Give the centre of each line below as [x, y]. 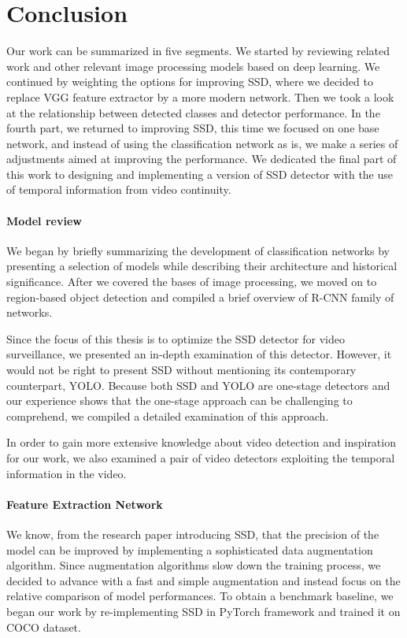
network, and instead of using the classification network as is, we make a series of [202, 143]
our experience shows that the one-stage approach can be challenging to [179, 401]
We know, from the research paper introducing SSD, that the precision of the [193, 534]
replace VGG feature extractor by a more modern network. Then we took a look [200, 96]
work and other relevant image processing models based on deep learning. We [193, 66]
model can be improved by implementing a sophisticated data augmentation [190, 549]
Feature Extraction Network [85, 504]
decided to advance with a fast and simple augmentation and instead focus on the [203, 580]
